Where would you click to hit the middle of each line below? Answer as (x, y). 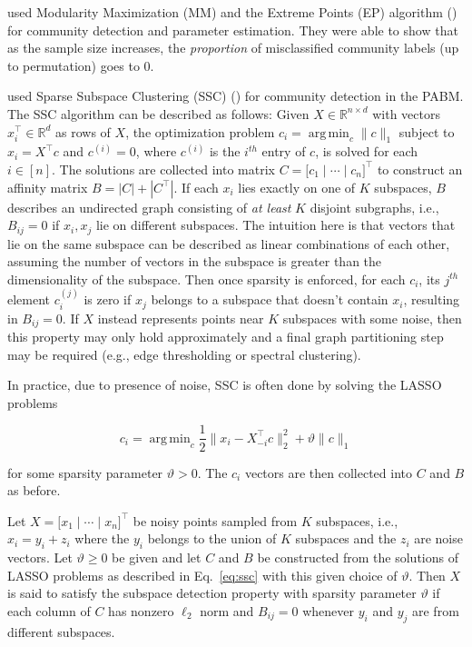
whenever (329, 610)
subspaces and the (346, 538)
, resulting (432, 299)
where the (102, 538)
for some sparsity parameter (85, 472)
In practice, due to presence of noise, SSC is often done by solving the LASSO (225, 385)
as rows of (83, 131)
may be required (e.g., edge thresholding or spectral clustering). (184, 354)
